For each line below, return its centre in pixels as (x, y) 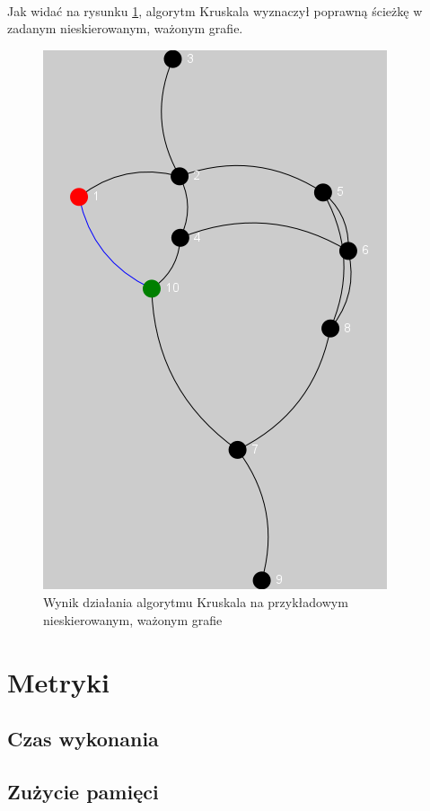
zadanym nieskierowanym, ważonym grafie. (125, 28)
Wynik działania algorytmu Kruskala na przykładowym (196, 602)
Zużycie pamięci (83, 792)
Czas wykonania (83, 739)
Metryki (59, 681)
